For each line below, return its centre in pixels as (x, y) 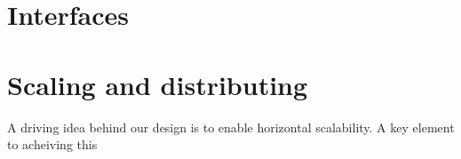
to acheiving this (52, 144)
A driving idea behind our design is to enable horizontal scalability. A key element (231, 127)
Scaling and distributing (158, 84)
